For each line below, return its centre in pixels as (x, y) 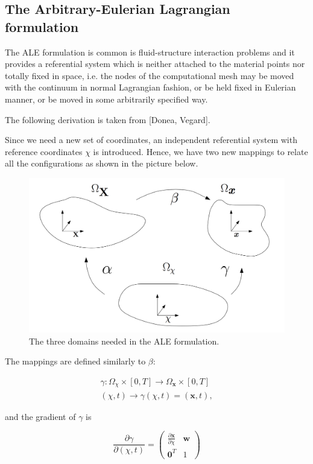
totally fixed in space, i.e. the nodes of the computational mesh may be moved (150, 75)
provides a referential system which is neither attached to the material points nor (155, 64)
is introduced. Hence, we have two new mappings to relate (201, 151)
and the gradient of (40, 416)
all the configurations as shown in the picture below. (102, 163)
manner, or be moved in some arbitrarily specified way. (106, 99)
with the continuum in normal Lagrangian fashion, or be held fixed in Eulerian (150, 87)
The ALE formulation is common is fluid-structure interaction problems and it (150, 52)
